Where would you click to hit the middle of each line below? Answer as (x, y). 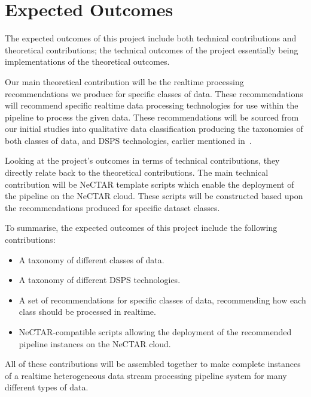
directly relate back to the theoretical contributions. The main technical (137, 172)
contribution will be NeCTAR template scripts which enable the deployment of (150, 184)
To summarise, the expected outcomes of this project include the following (141, 228)
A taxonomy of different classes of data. (92, 259)
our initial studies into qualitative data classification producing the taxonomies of (154, 129)
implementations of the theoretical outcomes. (87, 61)
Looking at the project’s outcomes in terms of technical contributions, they (142, 160)
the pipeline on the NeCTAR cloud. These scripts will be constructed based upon (154, 196)
